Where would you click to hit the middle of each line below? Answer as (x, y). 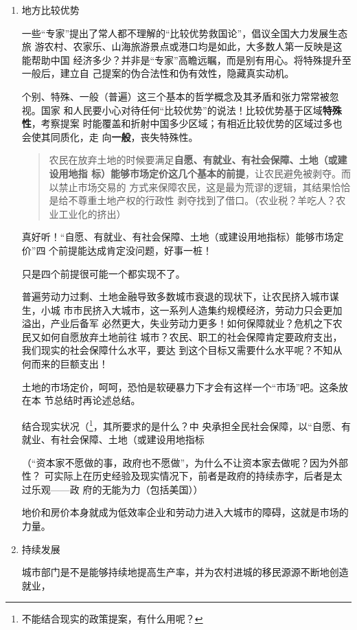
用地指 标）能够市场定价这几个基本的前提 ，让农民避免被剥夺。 (200, 173)
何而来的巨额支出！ (65, 364)
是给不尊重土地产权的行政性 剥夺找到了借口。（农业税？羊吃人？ (193, 200)
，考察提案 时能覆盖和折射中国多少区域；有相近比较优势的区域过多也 (187, 123)
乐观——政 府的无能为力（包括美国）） (117, 489)
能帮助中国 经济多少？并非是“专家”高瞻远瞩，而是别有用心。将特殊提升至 (186, 59)
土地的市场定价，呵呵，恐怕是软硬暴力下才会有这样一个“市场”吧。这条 (180, 386)
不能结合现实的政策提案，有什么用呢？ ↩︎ (112, 619)
